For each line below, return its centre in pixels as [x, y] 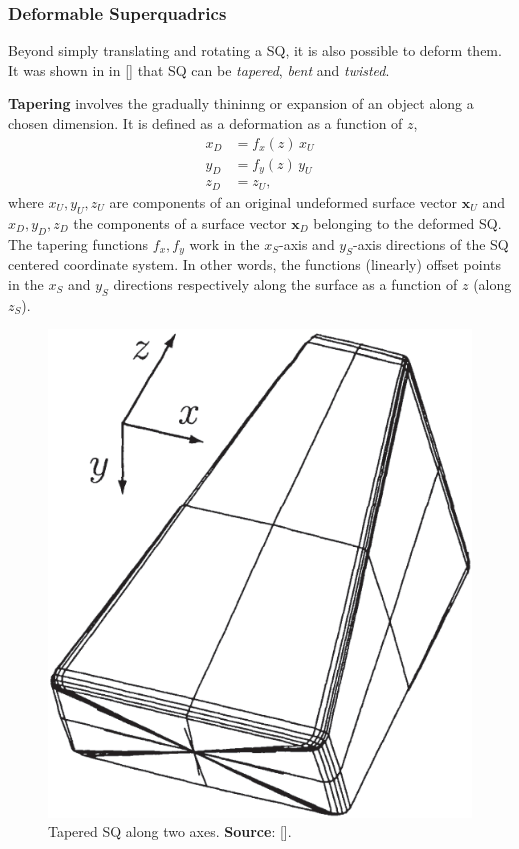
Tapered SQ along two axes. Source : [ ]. [170, 831]
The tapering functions [78, 243]
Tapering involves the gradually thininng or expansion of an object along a [241, 103]
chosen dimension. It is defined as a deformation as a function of [205, 123]
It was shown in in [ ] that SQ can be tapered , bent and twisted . [199, 69]
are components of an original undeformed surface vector [283, 201]
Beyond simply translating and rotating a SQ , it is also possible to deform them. [255, 50]
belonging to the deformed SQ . [407, 222]
